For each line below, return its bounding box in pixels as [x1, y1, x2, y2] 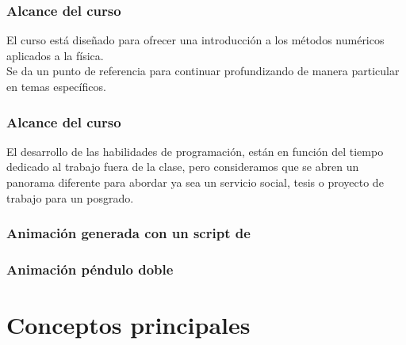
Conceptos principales [6, 309, 251, 341]
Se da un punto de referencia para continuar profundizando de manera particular [6, 63, 400, 79]
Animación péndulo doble [6, 259, 174, 279]
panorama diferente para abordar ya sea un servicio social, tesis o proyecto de [6, 174, 384, 190]
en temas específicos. [6, 78, 106, 94]
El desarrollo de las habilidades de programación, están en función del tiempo [6, 142, 384, 159]
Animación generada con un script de [6, 223, 251, 243]
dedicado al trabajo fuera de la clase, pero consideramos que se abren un [6, 158, 359, 175]
